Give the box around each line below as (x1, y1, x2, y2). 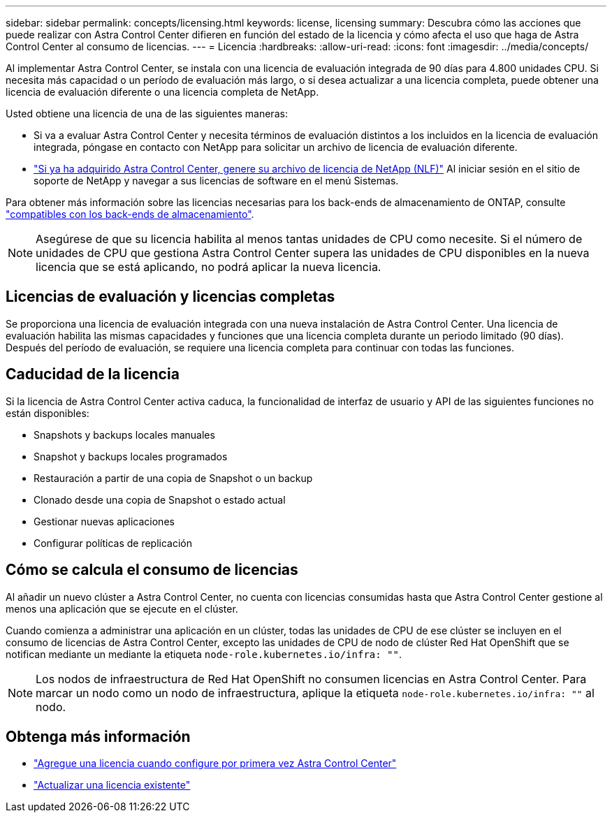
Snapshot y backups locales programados (34, 450, 228, 462)
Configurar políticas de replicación (34, 536, 192, 549)
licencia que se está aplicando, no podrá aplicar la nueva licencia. (36, 260, 381, 274)
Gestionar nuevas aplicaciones (34, 515, 175, 527)
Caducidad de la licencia (6, 365, 180, 384)
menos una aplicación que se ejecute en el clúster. (6, 602, 238, 615)
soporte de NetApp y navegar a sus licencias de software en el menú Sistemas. (34, 175, 399, 187)
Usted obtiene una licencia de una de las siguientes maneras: (6, 108, 288, 119)
